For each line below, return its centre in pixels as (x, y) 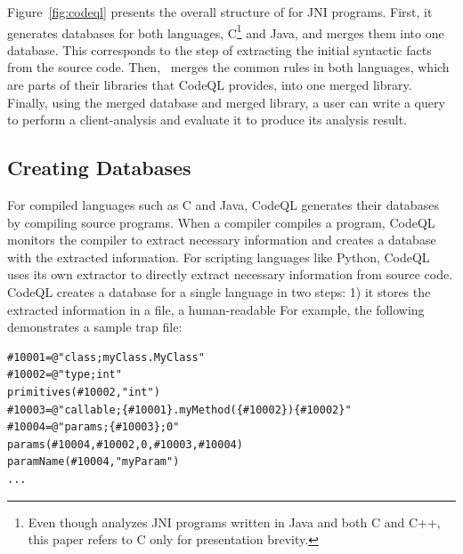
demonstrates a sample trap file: (95, 327)
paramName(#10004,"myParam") (93, 462)
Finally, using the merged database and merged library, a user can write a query (226, 102)
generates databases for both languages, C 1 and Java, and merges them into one (226, 31)
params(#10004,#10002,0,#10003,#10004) (125, 444)
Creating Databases (99, 168)
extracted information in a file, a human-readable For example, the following (216, 309)
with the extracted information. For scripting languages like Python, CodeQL (219, 257)
